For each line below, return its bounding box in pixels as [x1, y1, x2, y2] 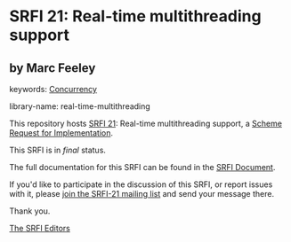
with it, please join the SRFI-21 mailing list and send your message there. [9, 189, 274, 199]
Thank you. [9, 206, 51, 216]
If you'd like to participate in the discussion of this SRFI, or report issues [9, 179, 273, 190]
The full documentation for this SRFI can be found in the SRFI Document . [9, 162, 276, 172]
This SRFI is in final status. [9, 144, 107, 155]
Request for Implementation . [9, 128, 114, 138]
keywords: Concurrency [9, 84, 98, 94]
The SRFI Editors [9, 223, 71, 233]
